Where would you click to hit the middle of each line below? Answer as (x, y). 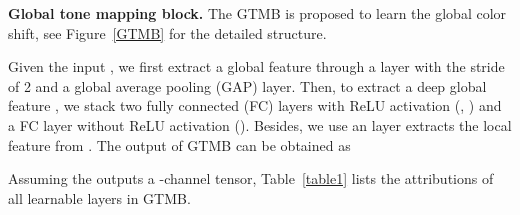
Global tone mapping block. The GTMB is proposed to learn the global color (257, 13)
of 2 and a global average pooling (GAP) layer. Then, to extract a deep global (247, 85)
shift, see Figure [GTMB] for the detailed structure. (167, 32)
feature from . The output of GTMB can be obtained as (179, 144)
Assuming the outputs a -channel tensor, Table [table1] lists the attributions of (251, 178)
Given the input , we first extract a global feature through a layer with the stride (256, 66)
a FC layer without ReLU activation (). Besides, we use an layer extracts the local (260, 124)
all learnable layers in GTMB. (99, 197)
